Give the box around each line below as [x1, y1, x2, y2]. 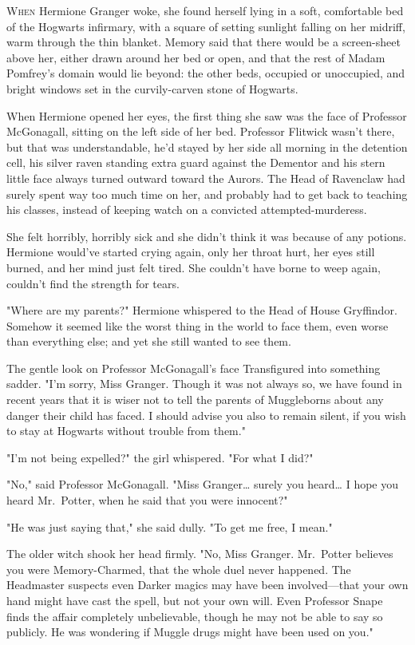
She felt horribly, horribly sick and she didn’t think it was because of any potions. [6, 228, 407, 244]
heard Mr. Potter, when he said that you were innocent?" [6, 492, 288, 508]
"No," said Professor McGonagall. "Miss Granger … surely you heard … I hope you [6, 476, 398, 493]
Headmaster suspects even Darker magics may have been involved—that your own [6, 576, 409, 593]
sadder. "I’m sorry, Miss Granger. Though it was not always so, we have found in [6, 375, 402, 392]
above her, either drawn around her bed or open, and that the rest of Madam [6, 49, 385, 65]
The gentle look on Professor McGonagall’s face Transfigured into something [6, 359, 381, 376]
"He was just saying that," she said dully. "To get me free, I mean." [6, 518, 333, 535]
